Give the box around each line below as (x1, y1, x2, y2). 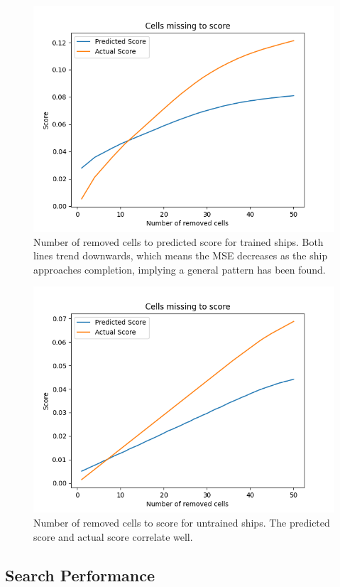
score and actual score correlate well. (33, 529, 193, 544)
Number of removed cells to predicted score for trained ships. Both (33, 234, 324, 249)
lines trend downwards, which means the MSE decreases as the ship (33, 248, 328, 263)
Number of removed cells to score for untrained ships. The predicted (33, 515, 330, 529)
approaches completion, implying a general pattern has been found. (33, 262, 326, 276)
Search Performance (5, 564, 155, 586)
